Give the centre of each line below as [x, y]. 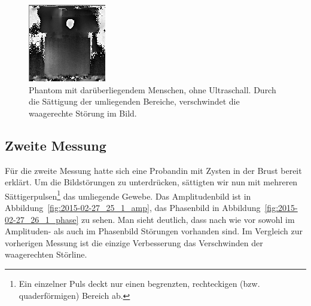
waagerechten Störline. [46, 254]
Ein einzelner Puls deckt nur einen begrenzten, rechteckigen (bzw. [139, 283]
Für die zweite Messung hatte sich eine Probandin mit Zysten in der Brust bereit [153, 170]
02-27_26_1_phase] [42, 219]
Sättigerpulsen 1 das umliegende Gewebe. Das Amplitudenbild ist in [128, 195]
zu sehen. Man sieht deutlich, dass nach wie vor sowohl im [188, 219]
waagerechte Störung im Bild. [83, 113]
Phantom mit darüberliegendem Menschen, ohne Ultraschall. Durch [153, 89]
